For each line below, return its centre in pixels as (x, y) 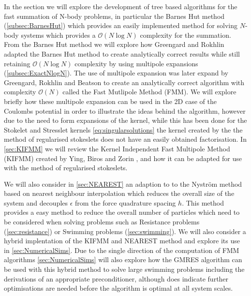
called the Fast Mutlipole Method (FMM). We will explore (149, 92)
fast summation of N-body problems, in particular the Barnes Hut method (114, 16)
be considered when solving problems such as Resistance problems (102, 222)
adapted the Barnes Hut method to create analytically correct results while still (122, 53)
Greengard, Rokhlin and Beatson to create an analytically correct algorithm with (124, 82)
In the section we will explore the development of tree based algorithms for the (121, 6)
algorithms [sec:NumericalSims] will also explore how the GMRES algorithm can (123, 259)
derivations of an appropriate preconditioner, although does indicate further (116, 278)
